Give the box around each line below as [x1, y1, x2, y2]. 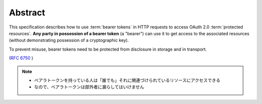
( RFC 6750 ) [9, 55, 33, 61]
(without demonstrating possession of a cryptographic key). [9, 38, 129, 43]
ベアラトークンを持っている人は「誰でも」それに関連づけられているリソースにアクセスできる [34, 77, 221, 83]
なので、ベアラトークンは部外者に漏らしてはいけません [34, 84, 145, 90]
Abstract [9, 7, 46, 18]
